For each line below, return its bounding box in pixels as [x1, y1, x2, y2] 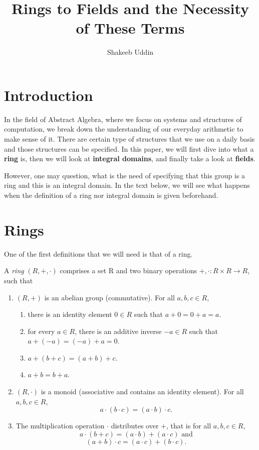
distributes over [111, 420, 159, 431]
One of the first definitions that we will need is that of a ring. [4, 248, 193, 259]
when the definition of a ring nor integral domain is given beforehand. [4, 190, 218, 200]
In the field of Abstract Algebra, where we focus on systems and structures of [4, 114, 242, 124]
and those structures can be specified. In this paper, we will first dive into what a [4, 143, 254, 154]
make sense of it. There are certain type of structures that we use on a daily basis [4, 134, 255, 144]
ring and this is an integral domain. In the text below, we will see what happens [4, 180, 250, 190]
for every [28, 325, 55, 336]
